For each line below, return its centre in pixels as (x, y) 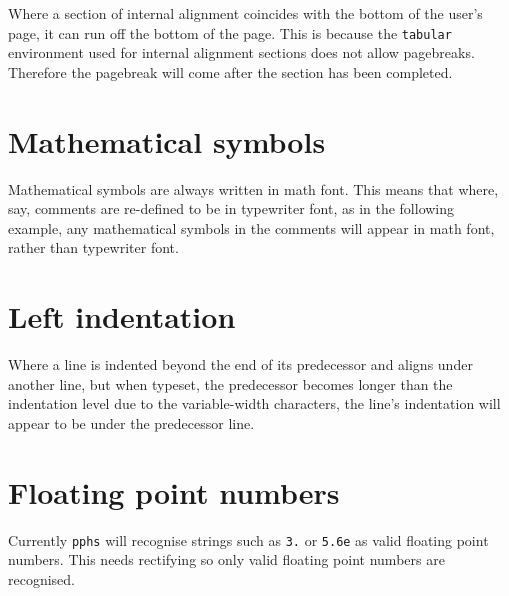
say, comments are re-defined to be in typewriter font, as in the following (231, 208)
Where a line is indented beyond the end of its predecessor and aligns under (240, 364)
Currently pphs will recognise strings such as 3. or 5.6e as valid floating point (248, 539)
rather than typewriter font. (93, 247)
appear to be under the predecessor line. (131, 422)
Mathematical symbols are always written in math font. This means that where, (253, 188)
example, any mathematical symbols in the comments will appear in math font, (251, 227)
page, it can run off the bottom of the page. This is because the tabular (230, 32)
